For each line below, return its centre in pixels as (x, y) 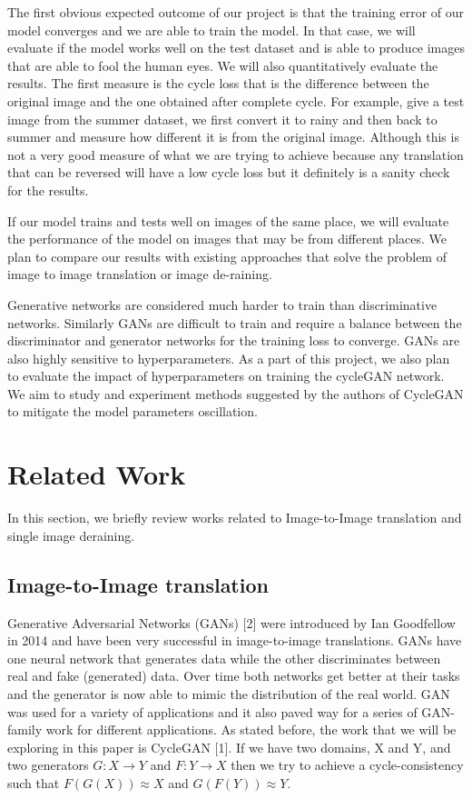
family (25, 729)
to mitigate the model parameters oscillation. (133, 411)
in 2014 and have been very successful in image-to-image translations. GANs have (235, 640)
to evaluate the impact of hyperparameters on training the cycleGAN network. (226, 376)
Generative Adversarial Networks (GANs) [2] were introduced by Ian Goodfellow (231, 622)
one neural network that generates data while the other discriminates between (224, 658)
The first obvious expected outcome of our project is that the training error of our (236, 12)
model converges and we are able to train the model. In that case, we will (211, 30)
